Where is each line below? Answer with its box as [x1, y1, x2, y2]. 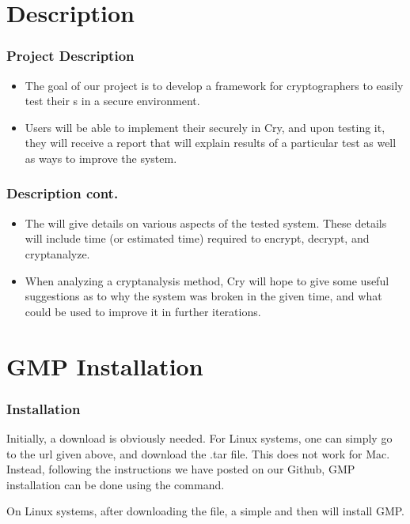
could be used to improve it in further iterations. [25, 303, 261, 319]
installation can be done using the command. [6, 476, 225, 492]
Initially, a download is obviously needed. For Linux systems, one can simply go [6, 429, 393, 446]
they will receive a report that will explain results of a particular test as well [25, 134, 397, 151]
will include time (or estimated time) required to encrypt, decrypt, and [25, 230, 370, 247]
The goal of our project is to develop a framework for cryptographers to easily [25, 77, 404, 93]
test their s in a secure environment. [25, 92, 200, 109]
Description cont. [6, 183, 119, 203]
